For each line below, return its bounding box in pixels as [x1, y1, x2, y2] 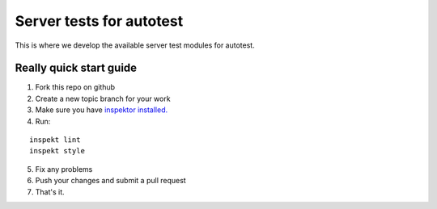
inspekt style [29, 146, 85, 156]
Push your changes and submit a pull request [35, 176, 186, 186]
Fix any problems [35, 164, 93, 173]
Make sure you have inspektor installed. [35, 105, 168, 115]
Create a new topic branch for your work [35, 94, 171, 103]
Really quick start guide [15, 61, 138, 75]
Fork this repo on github [35, 82, 116, 92]
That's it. [35, 186, 65, 197]
